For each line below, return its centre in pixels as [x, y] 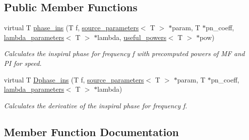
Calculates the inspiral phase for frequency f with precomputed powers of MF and [124, 53]
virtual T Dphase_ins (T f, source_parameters [74, 79]
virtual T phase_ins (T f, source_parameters [71, 28]
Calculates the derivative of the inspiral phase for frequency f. [96, 105]
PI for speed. [23, 63]
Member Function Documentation [92, 131]
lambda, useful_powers [132, 37]
